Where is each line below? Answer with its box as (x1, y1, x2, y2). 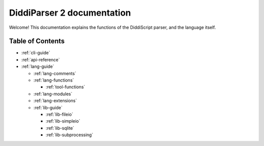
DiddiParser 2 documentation (9, 7, 132, 18)
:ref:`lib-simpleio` (45, 118, 81, 124)
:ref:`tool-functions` (45, 84, 86, 90)
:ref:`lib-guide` (33, 104, 63, 110)
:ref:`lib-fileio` (45, 111, 73, 117)
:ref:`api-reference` (21, 57, 60, 63)
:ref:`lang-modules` (33, 91, 73, 97)
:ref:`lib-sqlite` (45, 125, 74, 131)
